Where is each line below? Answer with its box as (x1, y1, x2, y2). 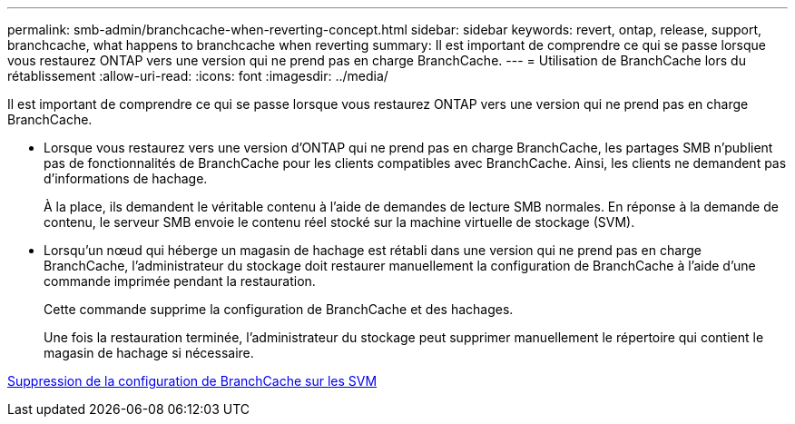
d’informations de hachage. (44, 171, 208, 186)
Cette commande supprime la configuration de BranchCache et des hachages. (44, 301, 514, 317)
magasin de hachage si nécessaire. (44, 345, 254, 360)
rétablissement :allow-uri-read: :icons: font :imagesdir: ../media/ (7, 68, 388, 84)
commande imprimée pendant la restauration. (44, 273, 316, 289)
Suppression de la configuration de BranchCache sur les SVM (7, 373, 378, 389)
